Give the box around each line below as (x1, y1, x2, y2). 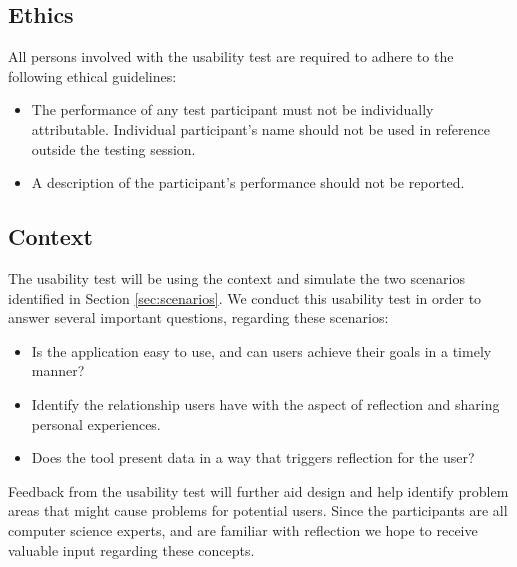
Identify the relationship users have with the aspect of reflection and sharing (31, 393, 500, 414)
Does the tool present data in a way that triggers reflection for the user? (31, 447, 475, 468)
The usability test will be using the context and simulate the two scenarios (8, 267, 466, 288)
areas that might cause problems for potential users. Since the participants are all (8, 500, 508, 521)
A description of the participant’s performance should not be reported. (31, 172, 465, 193)
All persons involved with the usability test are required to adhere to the (8, 46, 454, 67)
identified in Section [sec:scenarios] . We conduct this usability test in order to (8, 287, 482, 308)
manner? (31, 360, 85, 381)
